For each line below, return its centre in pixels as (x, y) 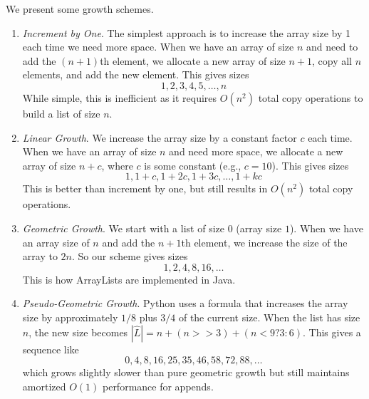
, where (117, 165)
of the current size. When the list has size (269, 317)
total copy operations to (311, 97)
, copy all (332, 60)
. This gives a (332, 332)
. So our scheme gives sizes (130, 256)
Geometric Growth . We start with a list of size (123, 228)
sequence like (51, 349)
